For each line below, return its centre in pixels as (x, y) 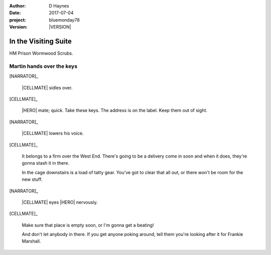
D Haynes (59, 6)
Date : (15, 13)
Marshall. (31, 241)
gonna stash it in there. (46, 163)
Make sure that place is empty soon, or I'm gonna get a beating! (88, 225)
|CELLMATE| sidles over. (47, 87)
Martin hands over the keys (43, 66)
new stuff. (32, 179)
